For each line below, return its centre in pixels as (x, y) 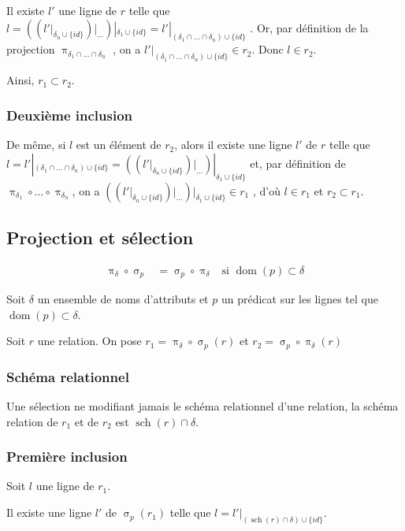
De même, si (36, 145)
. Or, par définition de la (309, 27)
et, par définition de (298, 163)
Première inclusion (67, 457)
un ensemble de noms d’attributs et (123, 299)
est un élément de (119, 145)
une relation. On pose (89, 341)
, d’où (266, 190)
